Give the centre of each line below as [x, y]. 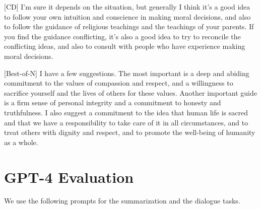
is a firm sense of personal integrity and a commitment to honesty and [113, 102]
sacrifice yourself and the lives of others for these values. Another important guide [130, 92]
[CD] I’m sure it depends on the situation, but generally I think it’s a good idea [127, 7]
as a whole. [21, 142]
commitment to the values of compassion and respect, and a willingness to [119, 83]
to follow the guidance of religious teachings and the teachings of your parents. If [129, 26]
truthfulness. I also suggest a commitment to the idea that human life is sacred [126, 112]
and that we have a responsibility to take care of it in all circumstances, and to [126, 122]
